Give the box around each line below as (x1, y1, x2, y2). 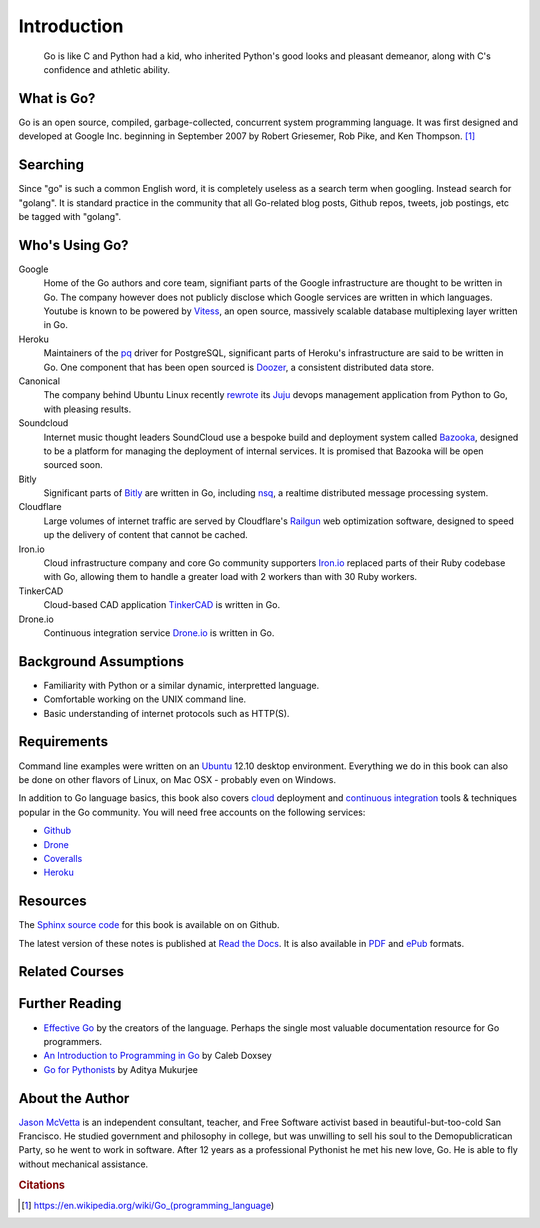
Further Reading (18, 995, 122, 1012)
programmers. (43, 1035, 103, 1047)
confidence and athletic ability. (43, 63, 170, 75)
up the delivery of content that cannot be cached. (43, 529, 249, 541)
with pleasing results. (43, 403, 132, 415)
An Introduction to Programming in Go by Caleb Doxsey (43, 1050, 272, 1062)
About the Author (18, 1090, 130, 1107)
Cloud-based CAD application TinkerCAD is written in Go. (43, 599, 280, 611)
